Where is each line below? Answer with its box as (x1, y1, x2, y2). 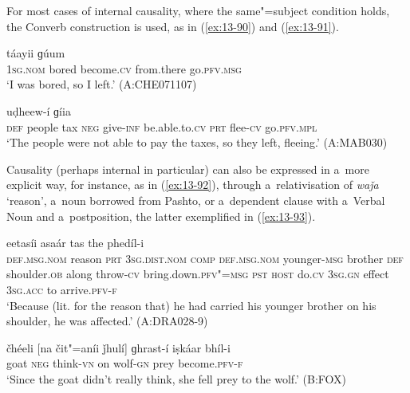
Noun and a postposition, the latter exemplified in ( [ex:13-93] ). (6, 207, 316, 224)
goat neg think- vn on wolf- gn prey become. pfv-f (6, 355, 243, 371)
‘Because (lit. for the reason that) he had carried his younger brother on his (6, 297, 376, 313)
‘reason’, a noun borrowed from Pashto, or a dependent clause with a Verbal (6, 191, 385, 208)
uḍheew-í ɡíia (6, 102, 71, 119)
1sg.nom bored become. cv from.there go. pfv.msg (6, 60, 242, 77)
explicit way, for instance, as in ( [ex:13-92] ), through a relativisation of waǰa (6, 176, 379, 193)
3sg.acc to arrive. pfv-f (6, 281, 117, 297)
